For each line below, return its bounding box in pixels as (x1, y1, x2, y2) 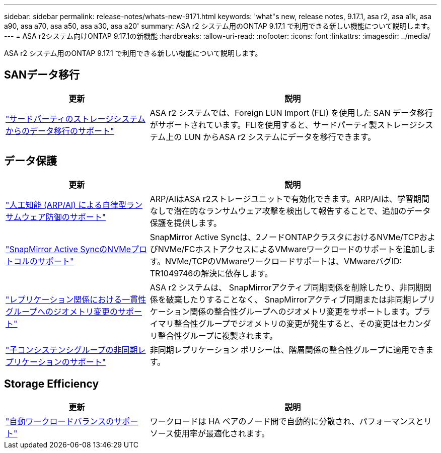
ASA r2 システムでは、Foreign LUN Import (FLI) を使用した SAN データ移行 (150, 107, 433, 118)
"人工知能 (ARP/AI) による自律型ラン (6, 199, 142, 210)
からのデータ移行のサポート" (6, 125, 114, 136)
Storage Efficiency (4, 377, 99, 391)
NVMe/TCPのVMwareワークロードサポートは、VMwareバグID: (165, 256, 402, 266)
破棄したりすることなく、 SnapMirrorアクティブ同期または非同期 (166, 294, 411, 305)
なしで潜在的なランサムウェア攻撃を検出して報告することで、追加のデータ (150, 205, 431, 216)
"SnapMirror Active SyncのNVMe (6, 244, 131, 254)
